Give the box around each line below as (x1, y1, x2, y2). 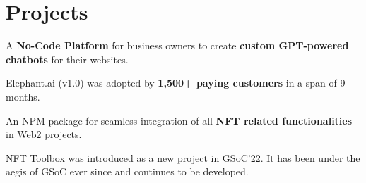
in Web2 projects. (6, 127, 82, 141)
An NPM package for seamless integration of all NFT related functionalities (6, 113, 353, 127)
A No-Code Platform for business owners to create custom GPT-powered (6, 38, 349, 53)
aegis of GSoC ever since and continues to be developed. (6, 164, 249, 179)
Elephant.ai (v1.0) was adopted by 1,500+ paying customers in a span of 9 (6, 75, 346, 90)
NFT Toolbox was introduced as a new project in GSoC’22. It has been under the (6, 150, 360, 165)
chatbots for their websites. (6, 51, 129, 66)
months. (6, 89, 40, 103)
